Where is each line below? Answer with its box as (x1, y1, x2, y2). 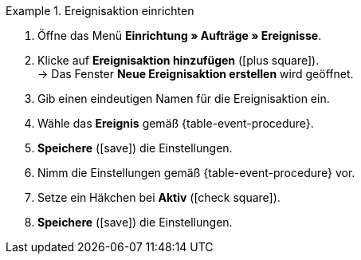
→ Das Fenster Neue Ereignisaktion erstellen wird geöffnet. (37, 67, 354, 81)
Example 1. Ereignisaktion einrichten (6, 4, 194, 18)
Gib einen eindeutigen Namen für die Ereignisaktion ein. (37, 92, 330, 105)
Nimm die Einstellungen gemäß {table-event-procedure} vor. (37, 166, 355, 179)
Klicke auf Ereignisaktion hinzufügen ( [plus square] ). (37, 53, 320, 67)
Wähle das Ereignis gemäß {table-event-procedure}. (37, 116, 314, 130)
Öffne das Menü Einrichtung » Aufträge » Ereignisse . (37, 29, 322, 42)
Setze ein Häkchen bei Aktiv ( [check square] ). (37, 191, 281, 204)
